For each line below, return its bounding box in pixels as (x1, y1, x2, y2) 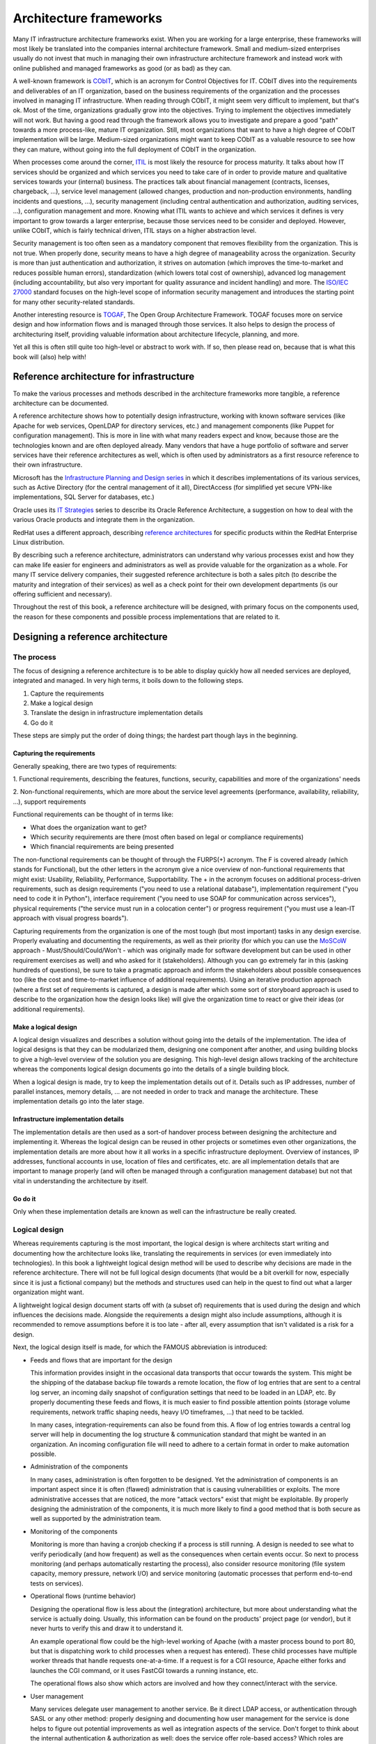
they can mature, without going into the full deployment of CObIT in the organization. (13, 145, 257, 153)
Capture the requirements (30, 689, 104, 698)
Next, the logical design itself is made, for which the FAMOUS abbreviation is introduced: (13, 1343, 268, 1351)
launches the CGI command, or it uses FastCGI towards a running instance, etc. (30, 1666, 258, 1674)
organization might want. (13, 1288, 84, 1297)
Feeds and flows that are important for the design (30, 1355, 173, 1364)
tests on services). (30, 1579, 84, 1587)
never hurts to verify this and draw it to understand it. (30, 1624, 184, 1632)
